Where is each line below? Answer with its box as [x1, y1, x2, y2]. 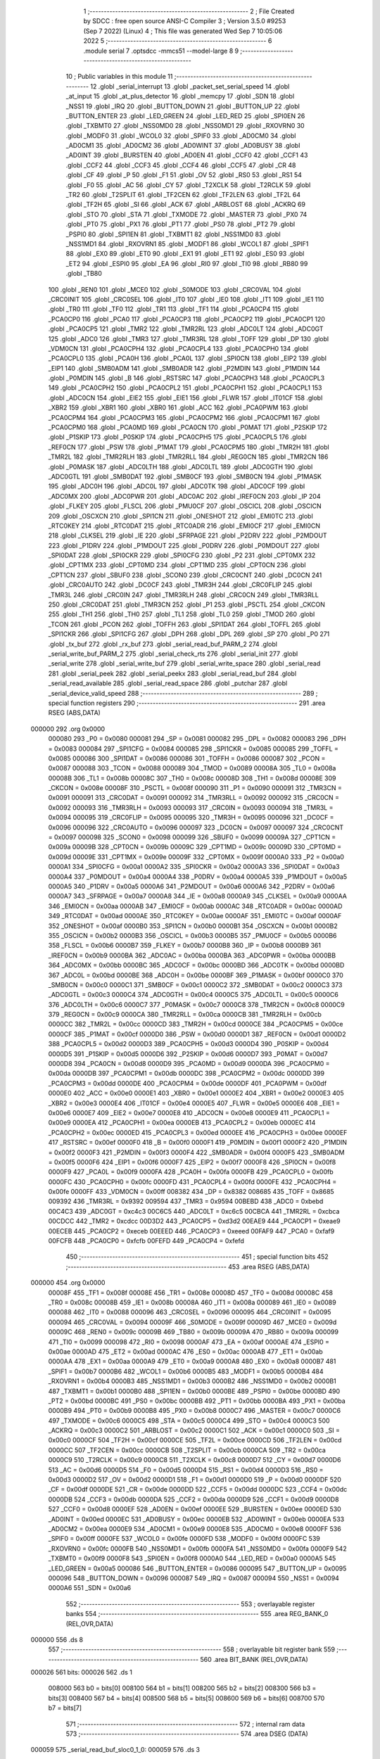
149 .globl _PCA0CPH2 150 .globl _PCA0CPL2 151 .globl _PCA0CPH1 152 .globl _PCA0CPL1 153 [48, 383, 322, 392]
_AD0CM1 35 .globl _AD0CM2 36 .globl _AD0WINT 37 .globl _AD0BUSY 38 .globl [65, 141, 300, 150]
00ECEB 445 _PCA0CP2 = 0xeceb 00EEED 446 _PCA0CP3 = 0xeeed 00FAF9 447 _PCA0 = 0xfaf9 [48, 1226, 335, 1235]
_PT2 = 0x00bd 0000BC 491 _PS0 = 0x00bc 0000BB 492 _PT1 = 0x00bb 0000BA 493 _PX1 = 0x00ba [48, 1397, 346, 1405]
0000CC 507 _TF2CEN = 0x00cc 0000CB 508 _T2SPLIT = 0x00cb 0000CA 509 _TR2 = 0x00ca [48, 1446, 327, 1454]
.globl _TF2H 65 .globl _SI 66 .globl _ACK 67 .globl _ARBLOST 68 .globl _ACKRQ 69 [65, 201, 306, 209]
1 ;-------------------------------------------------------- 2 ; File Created [83, 7, 295, 15]
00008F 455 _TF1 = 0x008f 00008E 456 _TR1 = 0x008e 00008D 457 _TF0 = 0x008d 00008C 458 [48, 1288, 334, 1297]
